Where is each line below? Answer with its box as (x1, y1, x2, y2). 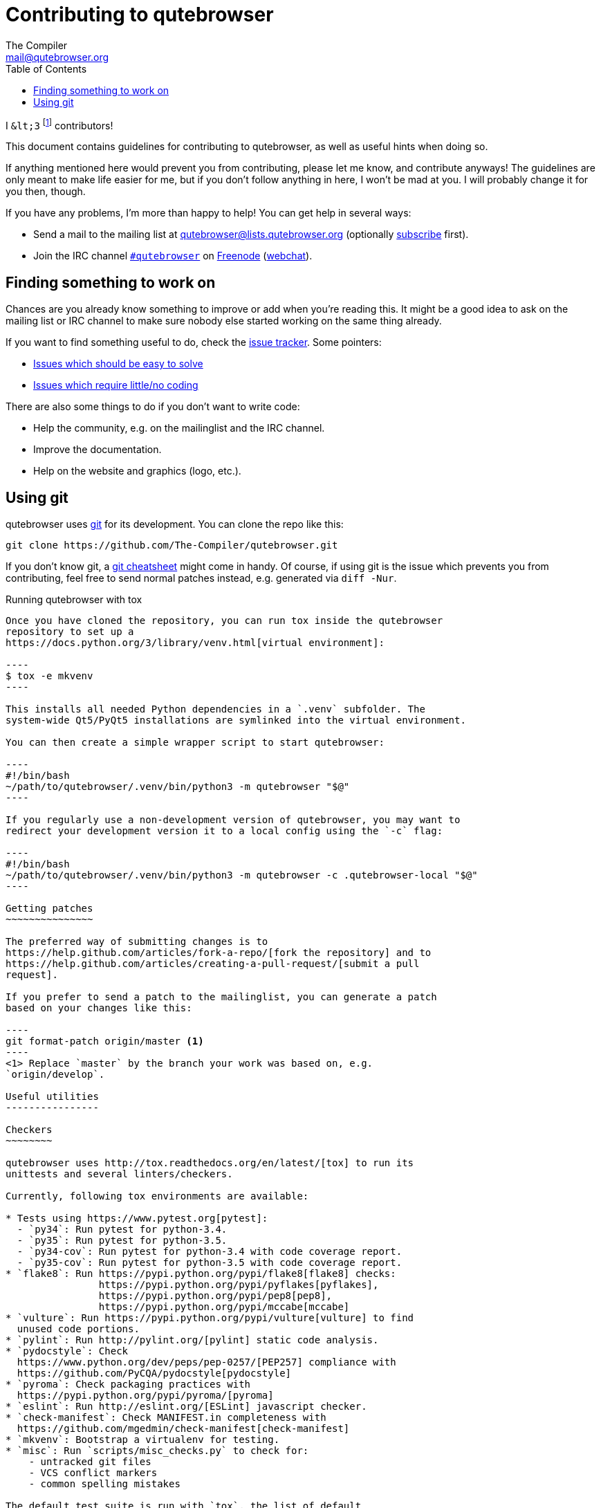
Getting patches (6, 903, 93, 914)
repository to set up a (6, 626, 134, 638)
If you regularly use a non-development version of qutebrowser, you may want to (6, 814, 461, 826)
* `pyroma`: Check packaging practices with (6, 1379, 251, 1390)
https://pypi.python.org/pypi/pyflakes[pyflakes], (98, 1279, 379, 1291)
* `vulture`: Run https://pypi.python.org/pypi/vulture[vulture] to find (6, 1312, 414, 1324)
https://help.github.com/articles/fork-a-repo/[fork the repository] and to (6, 947, 432, 959)
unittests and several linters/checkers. (6, 1168, 233, 1180)
